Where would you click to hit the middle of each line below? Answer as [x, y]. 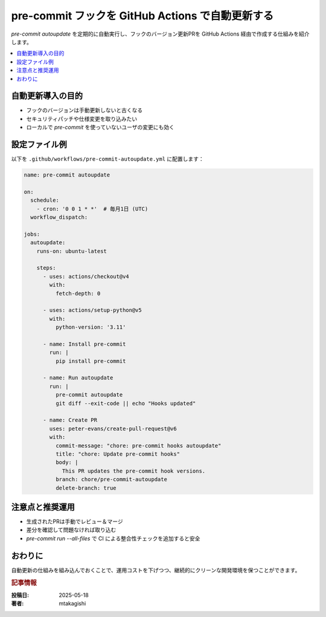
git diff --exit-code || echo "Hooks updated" [126, 403]
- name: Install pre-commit [85, 344]
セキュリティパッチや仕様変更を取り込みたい [82, 118]
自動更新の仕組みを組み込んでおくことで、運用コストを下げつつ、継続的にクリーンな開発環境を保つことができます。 [156, 570]
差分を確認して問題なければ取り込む [71, 530]
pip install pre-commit [91, 361]
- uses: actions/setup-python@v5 [92, 310]
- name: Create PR [70, 420]
